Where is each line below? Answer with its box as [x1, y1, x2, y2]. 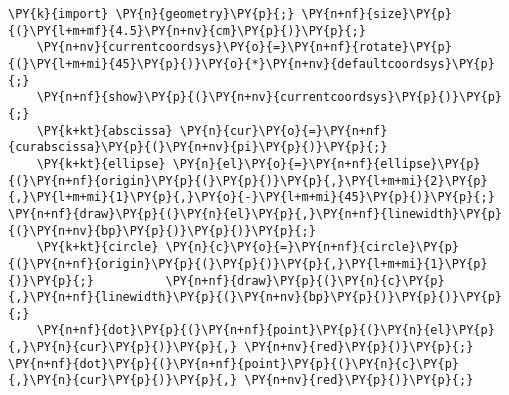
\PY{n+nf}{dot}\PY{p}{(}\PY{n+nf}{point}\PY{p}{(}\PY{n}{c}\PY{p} [8, 356, 460, 371]
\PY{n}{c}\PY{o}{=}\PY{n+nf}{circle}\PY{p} [165, 240, 460, 255]
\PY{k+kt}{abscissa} [36, 123, 173, 138]
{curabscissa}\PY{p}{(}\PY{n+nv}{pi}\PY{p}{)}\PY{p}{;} [8, 140, 388, 155]
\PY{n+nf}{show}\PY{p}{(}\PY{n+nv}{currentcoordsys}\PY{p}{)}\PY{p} [36, 90, 502, 105]
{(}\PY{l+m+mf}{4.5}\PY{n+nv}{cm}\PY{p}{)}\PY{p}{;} [8, 23, 366, 38]
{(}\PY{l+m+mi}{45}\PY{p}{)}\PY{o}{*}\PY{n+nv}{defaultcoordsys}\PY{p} [8, 56, 495, 71]
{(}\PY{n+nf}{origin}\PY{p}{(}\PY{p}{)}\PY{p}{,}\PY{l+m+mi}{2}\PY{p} [8, 173, 488, 188]
